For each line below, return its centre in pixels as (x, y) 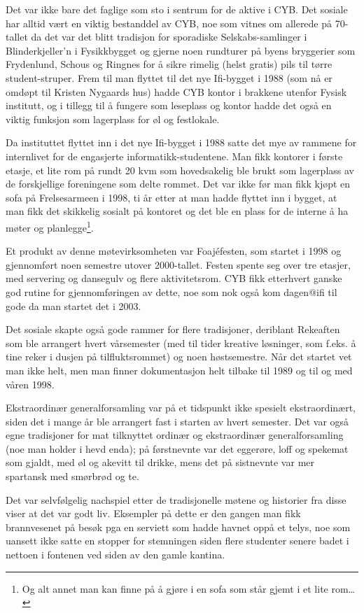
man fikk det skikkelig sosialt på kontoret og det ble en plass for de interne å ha (177, 211)
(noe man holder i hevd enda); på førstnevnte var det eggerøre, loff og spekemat (177, 448)
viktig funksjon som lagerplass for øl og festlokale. (113, 119)
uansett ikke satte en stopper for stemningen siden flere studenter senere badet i (177, 541)
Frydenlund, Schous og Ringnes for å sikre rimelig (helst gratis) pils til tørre (169, 64)
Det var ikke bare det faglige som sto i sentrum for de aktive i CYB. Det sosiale (177, 9)
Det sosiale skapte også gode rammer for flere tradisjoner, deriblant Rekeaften (173, 329)
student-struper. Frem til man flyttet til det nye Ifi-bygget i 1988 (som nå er (169, 77)
